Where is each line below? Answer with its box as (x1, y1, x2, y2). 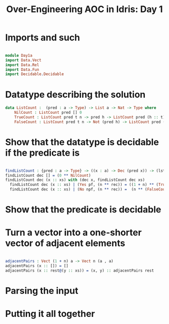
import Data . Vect (5, 57, 42, 62)
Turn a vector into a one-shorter (5, 227, 142, 238)
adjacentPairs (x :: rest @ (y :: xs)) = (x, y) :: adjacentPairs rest (5, 268, 154, 273)
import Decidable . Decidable (5, 72, 64, 77)
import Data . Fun (5, 67, 39, 72)
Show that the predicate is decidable (5, 204, 161, 215)
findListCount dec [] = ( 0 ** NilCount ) (5, 173, 92, 178)
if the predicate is (5, 147, 80, 158)
